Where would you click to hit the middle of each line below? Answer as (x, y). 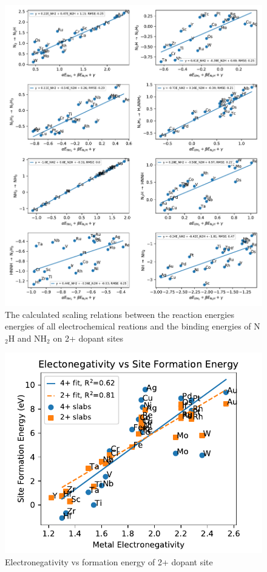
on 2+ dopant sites (88, 338)
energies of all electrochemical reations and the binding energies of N (133, 326)
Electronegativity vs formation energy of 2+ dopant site (109, 561)
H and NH (28, 338)
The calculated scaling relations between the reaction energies (120, 314)
